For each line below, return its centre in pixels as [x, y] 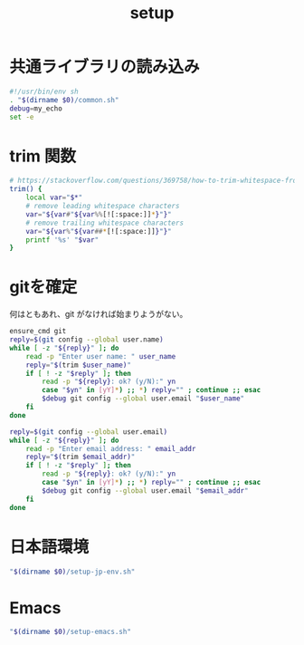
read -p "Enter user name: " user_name [101, 356]
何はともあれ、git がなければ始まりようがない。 [99, 314]
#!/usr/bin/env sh [44, 91]
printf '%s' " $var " [62, 240]
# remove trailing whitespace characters [104, 223]
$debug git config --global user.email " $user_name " [143, 399]
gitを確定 [43, 287]
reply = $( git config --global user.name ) [87, 340]
